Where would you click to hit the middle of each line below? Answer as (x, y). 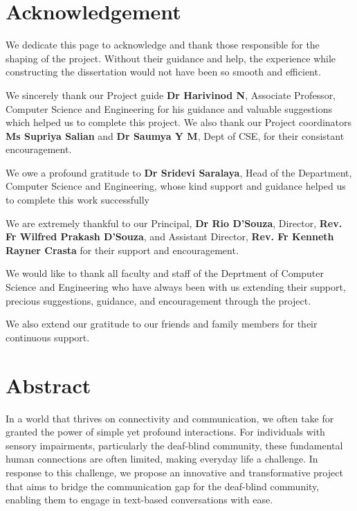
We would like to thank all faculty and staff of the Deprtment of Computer (165, 273)
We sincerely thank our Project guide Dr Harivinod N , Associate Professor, (171, 95)
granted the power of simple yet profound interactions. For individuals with (165, 432)
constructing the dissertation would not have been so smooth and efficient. (163, 72)
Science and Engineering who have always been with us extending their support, (176, 287)
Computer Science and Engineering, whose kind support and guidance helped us (176, 186)
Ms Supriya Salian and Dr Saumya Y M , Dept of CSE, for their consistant (175, 135)
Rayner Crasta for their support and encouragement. (122, 250)
